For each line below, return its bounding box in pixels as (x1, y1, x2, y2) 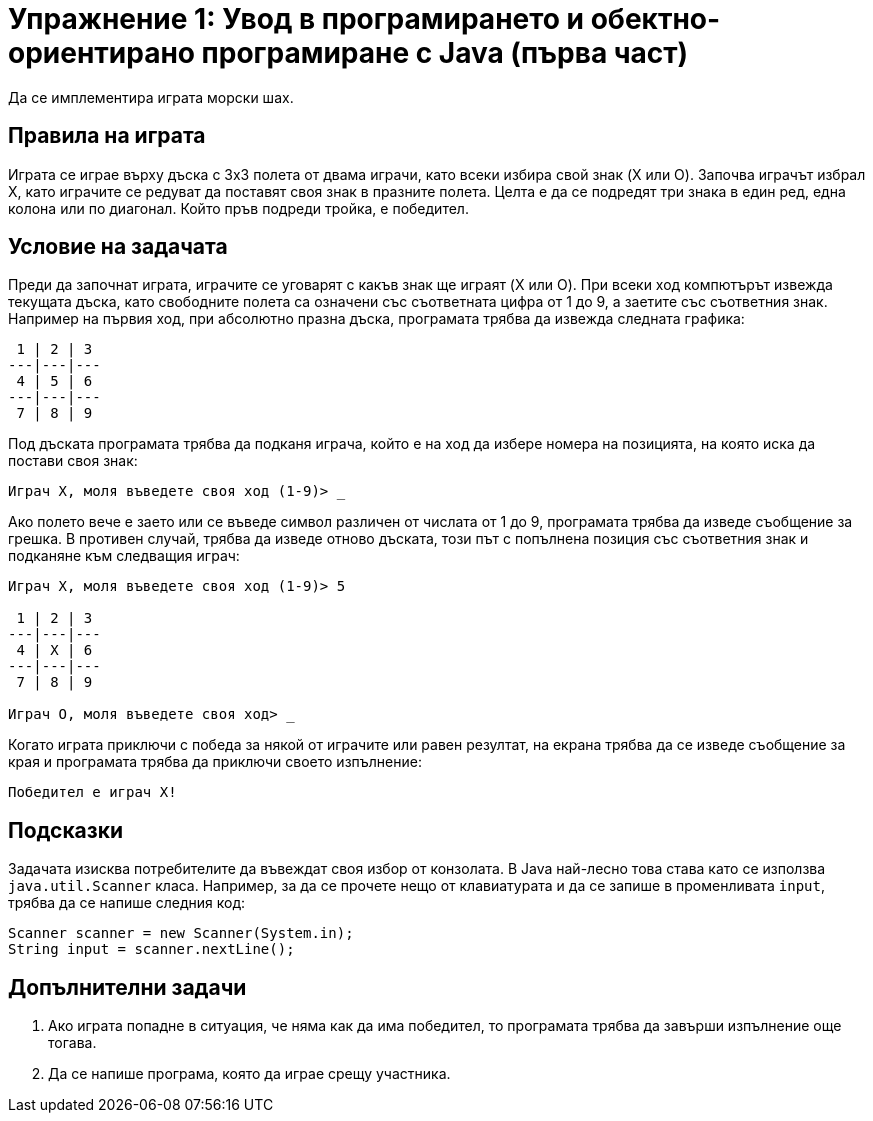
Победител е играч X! (8, 784, 177, 801)
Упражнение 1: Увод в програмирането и (8, 2, 585, 36)
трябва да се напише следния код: (8, 894, 246, 912)
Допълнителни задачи (8, 974, 247, 1000)
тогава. (48, 1034, 97, 1052)
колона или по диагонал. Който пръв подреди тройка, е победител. (8, 199, 469, 217)
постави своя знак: (8, 452, 138, 470)
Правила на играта (8, 123, 206, 149)
